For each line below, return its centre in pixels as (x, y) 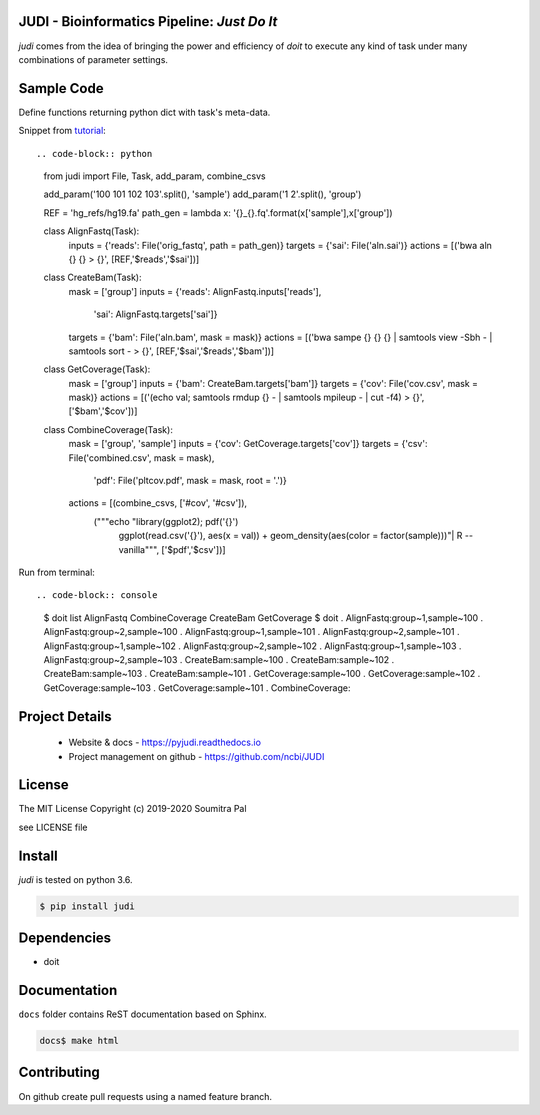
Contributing (59, 1072)
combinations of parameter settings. (93, 59)
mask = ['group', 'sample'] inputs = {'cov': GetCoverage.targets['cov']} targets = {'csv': (248, 444)
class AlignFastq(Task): (91, 231)
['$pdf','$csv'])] (193, 549)
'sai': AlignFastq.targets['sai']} (155, 314)
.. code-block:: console (97, 595)
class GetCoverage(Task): (97, 369)
